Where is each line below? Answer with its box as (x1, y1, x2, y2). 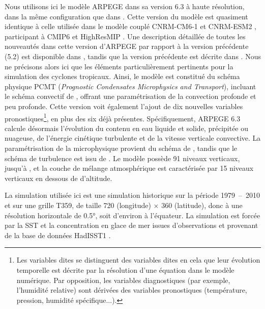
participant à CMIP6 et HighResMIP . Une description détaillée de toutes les (5, 31, 246, 41)
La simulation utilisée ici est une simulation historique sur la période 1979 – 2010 (5, 190, 260, 200)
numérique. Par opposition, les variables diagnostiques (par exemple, (16, 274, 230, 285)
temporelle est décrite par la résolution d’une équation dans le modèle (16, 264, 234, 275)
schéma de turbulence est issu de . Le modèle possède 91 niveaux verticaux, (5, 152, 240, 163)
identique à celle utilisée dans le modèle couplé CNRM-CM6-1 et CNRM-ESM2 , (5, 21, 256, 32)
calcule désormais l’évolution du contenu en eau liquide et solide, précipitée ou (5, 122, 249, 133)
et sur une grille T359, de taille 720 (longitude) (5, 199, 151, 210)
